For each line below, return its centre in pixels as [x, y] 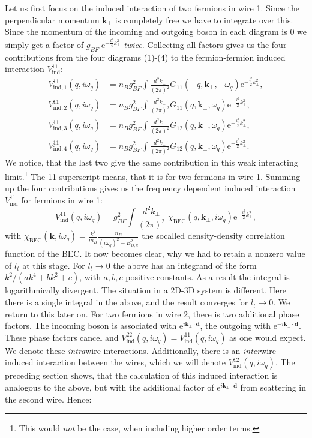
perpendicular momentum [52, 19]
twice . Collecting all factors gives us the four [205, 44]
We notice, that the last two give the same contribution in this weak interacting [151, 162]
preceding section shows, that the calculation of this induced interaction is [141, 375]
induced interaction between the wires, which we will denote [115, 362]
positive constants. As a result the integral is [208, 277]
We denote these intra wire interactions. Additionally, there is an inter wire [140, 350]
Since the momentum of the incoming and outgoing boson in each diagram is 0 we [156, 31]
